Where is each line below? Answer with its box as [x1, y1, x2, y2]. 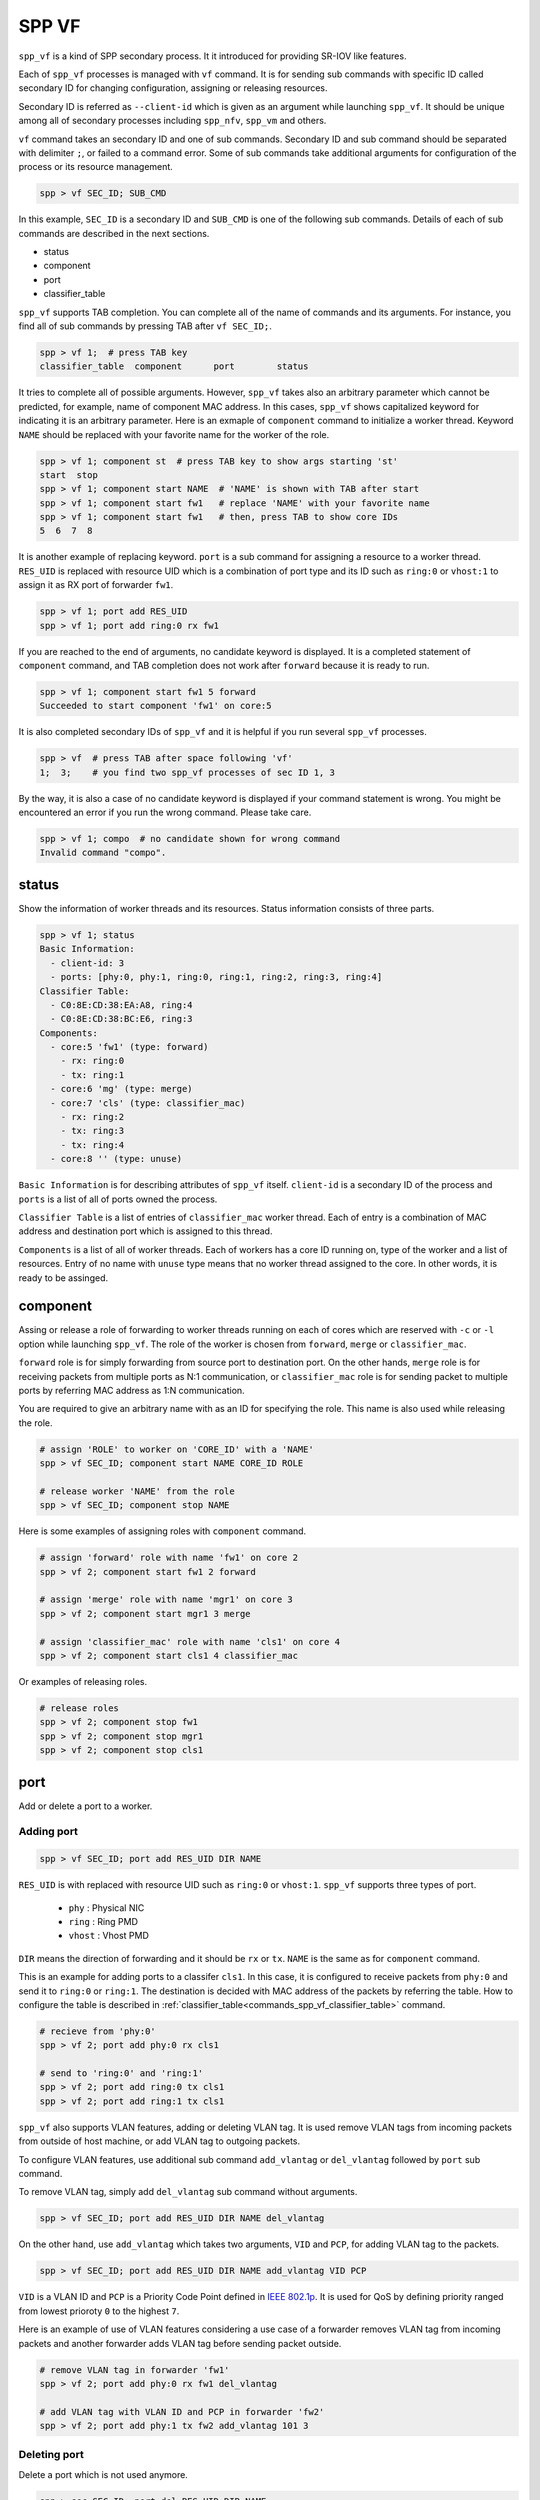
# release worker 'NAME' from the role [39, 1485, 235, 1497]
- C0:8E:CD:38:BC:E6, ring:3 [50, 1013, 194, 1025]
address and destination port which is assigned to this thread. [18, 1225, 273, 1237]
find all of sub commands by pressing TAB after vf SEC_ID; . [18, 320, 272, 332]
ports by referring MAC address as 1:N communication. [18, 1384, 245, 1396]
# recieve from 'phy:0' [39, 2025, 157, 2037]
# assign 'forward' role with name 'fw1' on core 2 [39, 1552, 299, 1564]
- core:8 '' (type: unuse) [50, 1153, 183, 1165]
